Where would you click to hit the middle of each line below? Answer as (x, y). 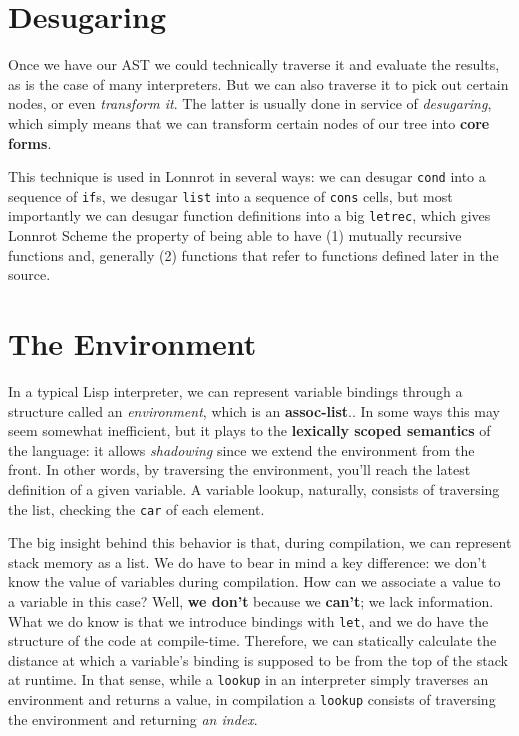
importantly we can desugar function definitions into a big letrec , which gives (249, 215)
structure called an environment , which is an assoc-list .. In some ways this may (254, 410)
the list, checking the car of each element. (136, 508)
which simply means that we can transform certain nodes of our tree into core (249, 122)
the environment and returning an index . (133, 718)
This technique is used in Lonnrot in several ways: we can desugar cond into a (247, 176)
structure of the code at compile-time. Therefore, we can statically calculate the (252, 640)
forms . (30, 142)
